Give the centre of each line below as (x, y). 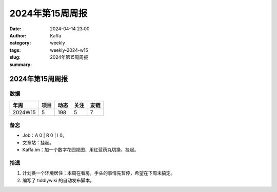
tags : (15, 50)
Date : (15, 29)
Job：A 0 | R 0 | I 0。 (45, 135)
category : (20, 43)
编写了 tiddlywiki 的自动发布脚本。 (58, 180)
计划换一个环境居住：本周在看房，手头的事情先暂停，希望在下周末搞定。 (99, 173)
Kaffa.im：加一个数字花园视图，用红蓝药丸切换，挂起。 (81, 150)
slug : (15, 57)
